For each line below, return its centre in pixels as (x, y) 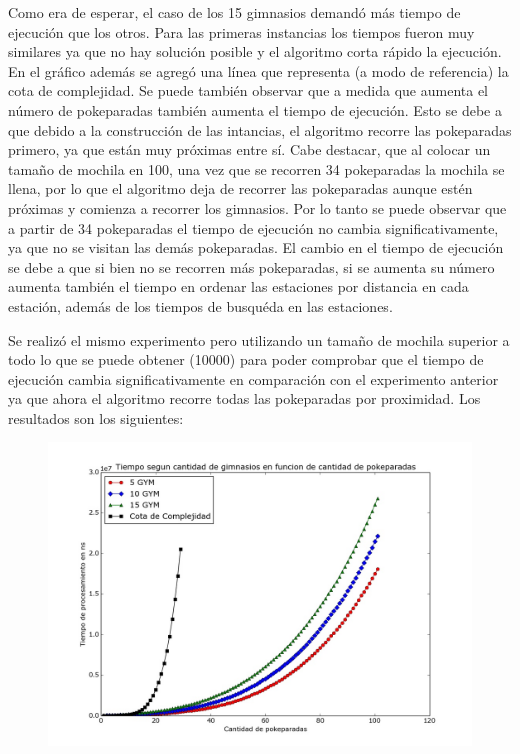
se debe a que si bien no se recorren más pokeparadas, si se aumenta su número (251, 266)
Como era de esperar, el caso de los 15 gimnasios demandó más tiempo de (234, 12)
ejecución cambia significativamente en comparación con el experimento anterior (253, 378)
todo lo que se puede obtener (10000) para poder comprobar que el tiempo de (246, 359)
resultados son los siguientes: (96, 417)
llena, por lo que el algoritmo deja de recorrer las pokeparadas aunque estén (240, 188)
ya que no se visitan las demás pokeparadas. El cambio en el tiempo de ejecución (256, 247)
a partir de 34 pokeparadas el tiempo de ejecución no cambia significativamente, (253, 227)
